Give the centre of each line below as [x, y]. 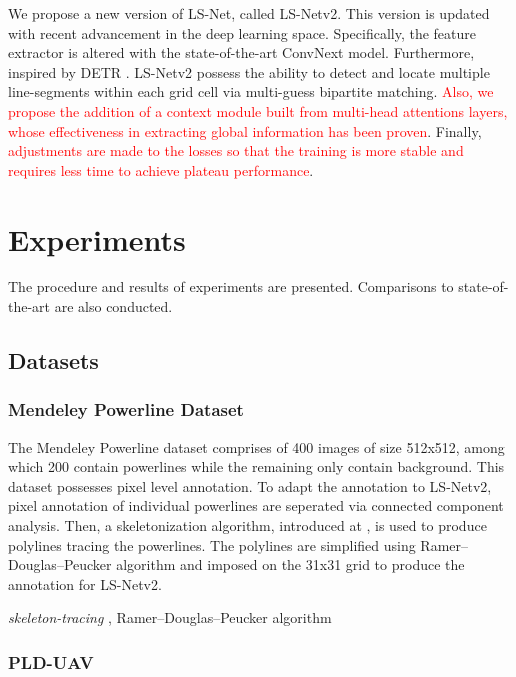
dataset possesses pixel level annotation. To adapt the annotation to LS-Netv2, [250, 485]
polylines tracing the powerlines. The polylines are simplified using [212, 544]
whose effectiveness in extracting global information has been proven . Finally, [245, 130]
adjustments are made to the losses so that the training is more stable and [236, 150]
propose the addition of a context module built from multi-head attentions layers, [258, 110]
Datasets [53, 360]
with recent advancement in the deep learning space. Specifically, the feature [242, 32]
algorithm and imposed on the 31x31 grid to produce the [290, 564]
